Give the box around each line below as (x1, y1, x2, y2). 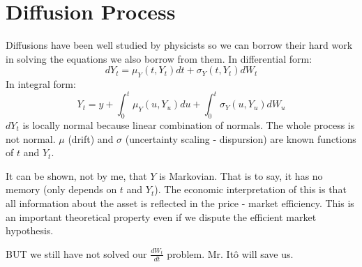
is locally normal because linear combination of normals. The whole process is (22, 118, 355, 132)
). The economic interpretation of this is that (154, 182, 347, 197)
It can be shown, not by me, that (6, 168, 147, 183)
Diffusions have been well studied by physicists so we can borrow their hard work (6, 38, 353, 52)
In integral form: (6, 77, 76, 91)
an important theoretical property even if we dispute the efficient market (6, 209, 317, 224)
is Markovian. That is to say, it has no (159, 168, 323, 183)
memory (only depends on (6, 182, 117, 197)
